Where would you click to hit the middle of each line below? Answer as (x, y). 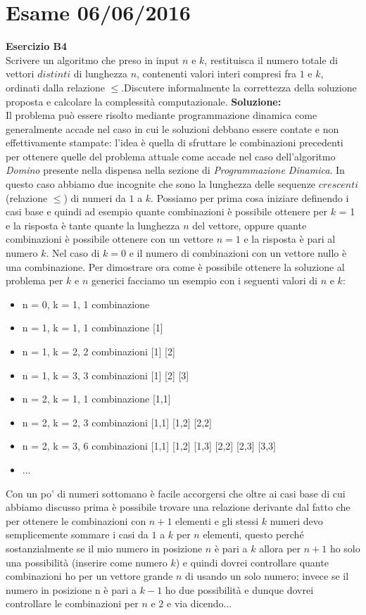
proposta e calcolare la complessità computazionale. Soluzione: (144, 101)
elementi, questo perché (253, 534)
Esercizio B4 (37, 46)
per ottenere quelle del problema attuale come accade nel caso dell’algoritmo (171, 156)
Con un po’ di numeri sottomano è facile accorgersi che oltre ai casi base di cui (176, 493)
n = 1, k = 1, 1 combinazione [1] (93, 328)
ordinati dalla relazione (55, 87)
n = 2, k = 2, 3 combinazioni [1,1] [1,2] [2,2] (117, 422)
